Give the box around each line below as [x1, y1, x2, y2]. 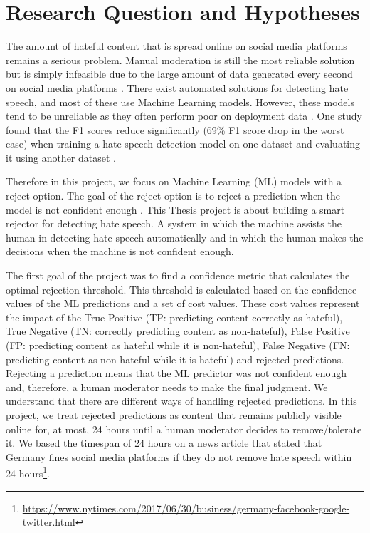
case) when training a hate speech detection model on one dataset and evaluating [6, 136, 361, 151]
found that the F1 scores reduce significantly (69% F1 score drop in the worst [6, 122, 344, 137]
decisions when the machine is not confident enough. [6, 244, 234, 259]
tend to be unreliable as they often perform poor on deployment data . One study [6, 108, 362, 123]
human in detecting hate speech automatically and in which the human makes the [6, 229, 364, 244]
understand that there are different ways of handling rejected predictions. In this [6, 393, 357, 408]
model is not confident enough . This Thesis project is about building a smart [6, 202, 345, 217]
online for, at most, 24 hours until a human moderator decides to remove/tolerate [6, 421, 362, 436]
